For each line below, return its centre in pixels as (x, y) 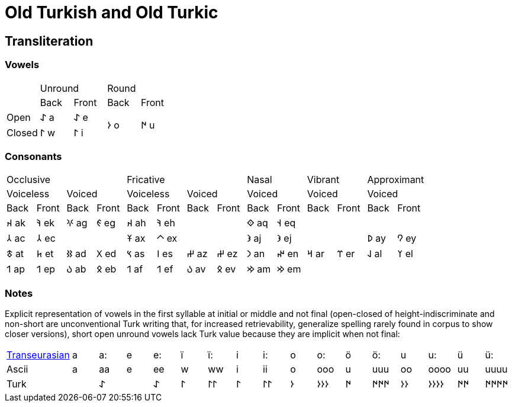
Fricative (146, 180)
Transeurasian (38, 355)
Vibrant (323, 180)
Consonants (33, 156)
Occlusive (29, 180)
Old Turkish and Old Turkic (112, 12)
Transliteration (49, 41)
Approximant (396, 180)
